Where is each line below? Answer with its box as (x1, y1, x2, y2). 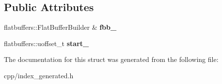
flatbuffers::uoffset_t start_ (4, 38, 89, 48)
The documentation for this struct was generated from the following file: (4, 54, 219, 64)
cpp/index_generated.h (4, 70, 74, 80)
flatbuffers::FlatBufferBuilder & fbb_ (4, 22, 117, 32)
